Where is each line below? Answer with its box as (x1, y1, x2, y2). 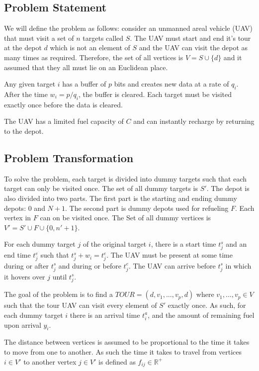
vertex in (4, 212, 31, 223)
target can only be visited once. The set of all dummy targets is (4, 183, 198, 193)
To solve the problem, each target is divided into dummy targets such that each (4, 173, 247, 184)
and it (223, 52, 242, 62)
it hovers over (4, 271, 45, 281)
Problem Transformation (4, 150, 134, 165)
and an (226, 239, 247, 249)
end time (4, 250, 31, 260)
